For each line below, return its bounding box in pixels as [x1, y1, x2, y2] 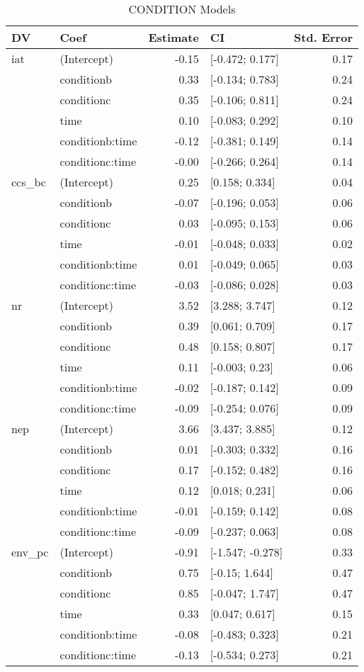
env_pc [11, 544, 49, 560]
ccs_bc [11, 174, 46, 190]
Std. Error [294, 29, 353, 45]
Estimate [148, 29, 199, 45]
